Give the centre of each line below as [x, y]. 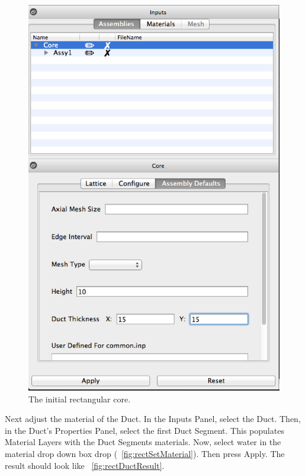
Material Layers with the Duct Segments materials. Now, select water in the [143, 442]
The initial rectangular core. [80, 399]
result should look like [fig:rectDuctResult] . [85, 465]
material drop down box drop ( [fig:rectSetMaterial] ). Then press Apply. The [145, 453]
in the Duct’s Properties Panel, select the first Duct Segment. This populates [145, 430]
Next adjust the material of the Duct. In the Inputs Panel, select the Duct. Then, [153, 419]
